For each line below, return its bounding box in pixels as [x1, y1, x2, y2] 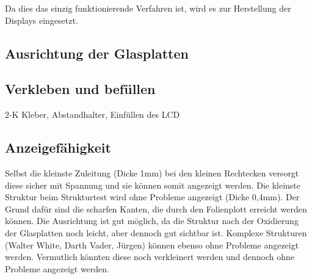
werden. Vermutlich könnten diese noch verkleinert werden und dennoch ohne [5, 250, 294, 263]
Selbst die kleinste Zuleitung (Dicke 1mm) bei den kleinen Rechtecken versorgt [5, 166, 299, 179]
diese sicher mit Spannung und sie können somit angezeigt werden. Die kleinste [5, 178, 301, 191]
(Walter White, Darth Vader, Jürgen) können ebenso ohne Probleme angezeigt [5, 238, 299, 251]
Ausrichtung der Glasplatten [5, 43, 189, 62]
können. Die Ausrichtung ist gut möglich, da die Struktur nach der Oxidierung [5, 214, 299, 227]
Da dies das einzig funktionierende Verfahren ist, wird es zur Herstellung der [5, 2, 291, 14]
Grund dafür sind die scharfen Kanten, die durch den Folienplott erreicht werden [5, 202, 307, 215]
